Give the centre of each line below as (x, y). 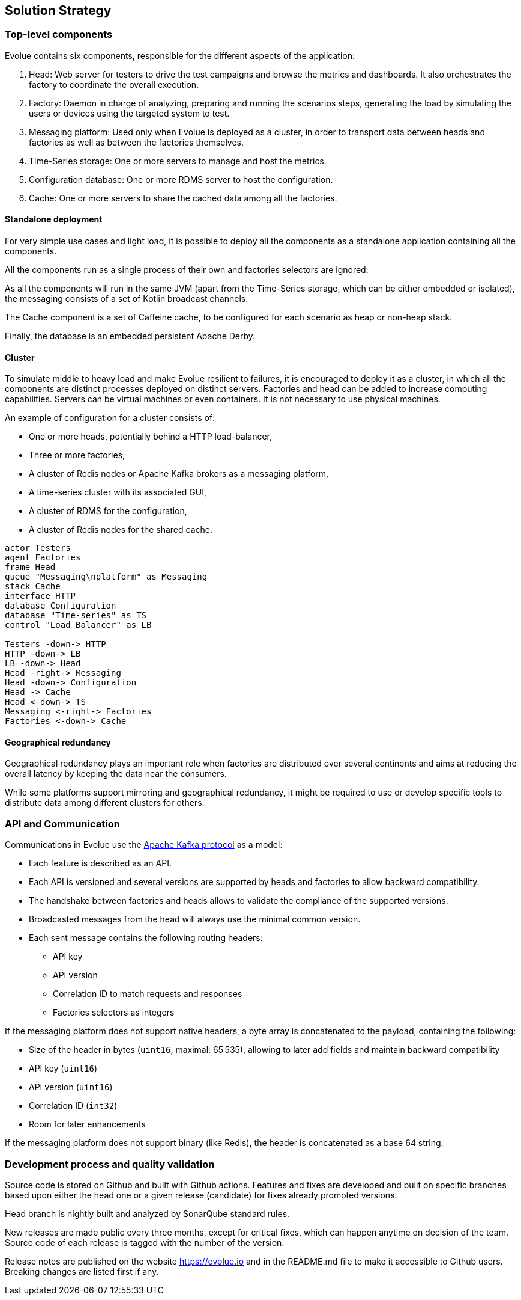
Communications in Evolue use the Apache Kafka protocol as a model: (144, 845)
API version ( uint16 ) (71, 1087)
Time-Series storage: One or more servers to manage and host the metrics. (178, 161)
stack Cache (33, 587)
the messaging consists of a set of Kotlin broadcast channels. (127, 299)
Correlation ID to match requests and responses (148, 994)
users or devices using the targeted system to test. (129, 113)
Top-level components (59, 35)
